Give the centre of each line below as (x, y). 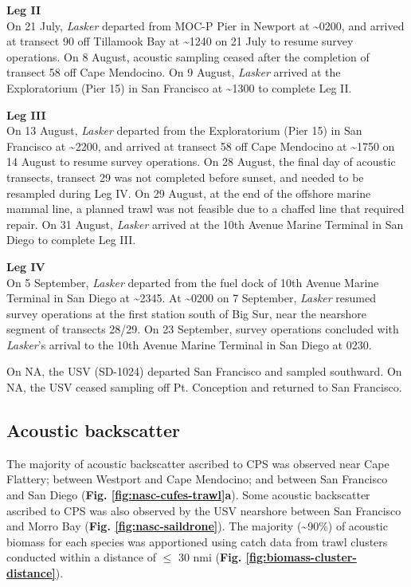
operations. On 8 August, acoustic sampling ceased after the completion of (188, 56)
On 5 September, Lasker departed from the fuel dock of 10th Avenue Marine (193, 282)
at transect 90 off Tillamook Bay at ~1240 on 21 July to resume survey (180, 41)
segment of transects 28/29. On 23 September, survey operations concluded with (203, 329)
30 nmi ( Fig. (210, 557)
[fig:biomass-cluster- (301, 557)
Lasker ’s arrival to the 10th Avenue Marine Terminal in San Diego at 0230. (189, 344)
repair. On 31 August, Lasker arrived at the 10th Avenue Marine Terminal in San (205, 224)
